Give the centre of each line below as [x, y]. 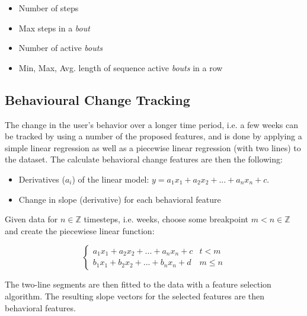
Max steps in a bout [54, 28]
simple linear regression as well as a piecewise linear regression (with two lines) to [153, 147]
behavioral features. [40, 307]
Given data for [31, 219]
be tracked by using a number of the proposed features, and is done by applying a [153, 136]
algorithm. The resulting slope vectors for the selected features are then [135, 296]
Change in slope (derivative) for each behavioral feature [120, 199]
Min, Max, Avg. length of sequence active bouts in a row [121, 67]
